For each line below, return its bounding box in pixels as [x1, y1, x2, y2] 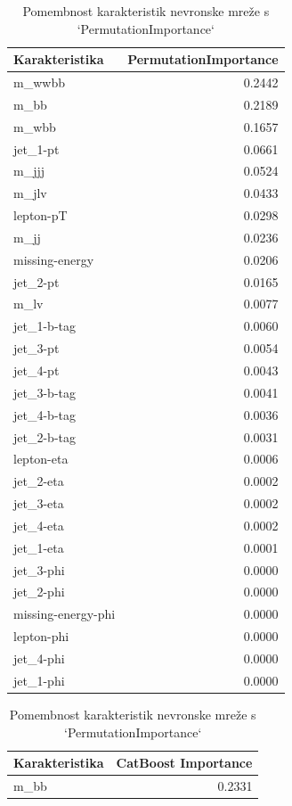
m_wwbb [13, 73, 65, 92]
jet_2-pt [13, 272, 60, 291]
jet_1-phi [13, 670, 65, 689]
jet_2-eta [13, 472, 64, 490]
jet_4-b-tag [13, 405, 76, 424]
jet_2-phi [13, 582, 65, 601]
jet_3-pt [13, 339, 60, 358]
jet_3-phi [13, 560, 65, 579]
